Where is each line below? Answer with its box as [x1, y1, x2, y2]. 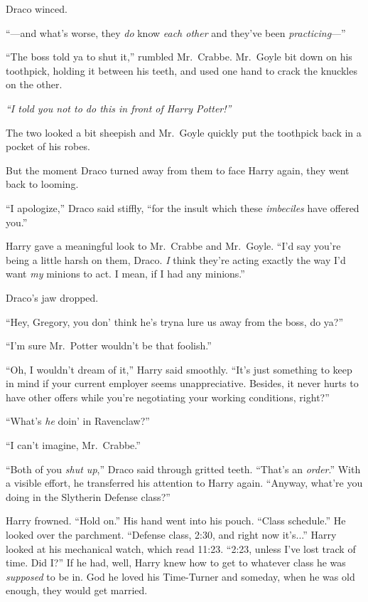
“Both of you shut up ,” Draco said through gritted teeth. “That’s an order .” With [6, 461, 361, 476]
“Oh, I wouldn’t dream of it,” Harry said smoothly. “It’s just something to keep [6, 361, 352, 376]
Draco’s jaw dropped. [6, 290, 99, 305]
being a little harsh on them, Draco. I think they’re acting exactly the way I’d [6, 252, 346, 267]
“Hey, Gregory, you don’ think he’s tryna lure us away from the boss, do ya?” [6, 314, 344, 329]
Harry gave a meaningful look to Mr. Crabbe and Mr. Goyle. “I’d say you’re [6, 238, 341, 253]
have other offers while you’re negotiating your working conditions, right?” [6, 389, 330, 404]
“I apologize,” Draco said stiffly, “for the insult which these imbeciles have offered [6, 200, 359, 215]
